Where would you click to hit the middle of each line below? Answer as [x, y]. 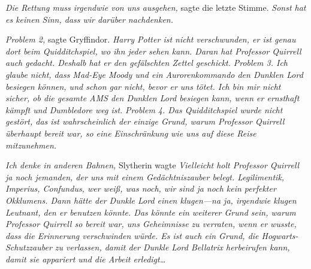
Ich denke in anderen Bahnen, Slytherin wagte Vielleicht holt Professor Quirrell [153, 165]
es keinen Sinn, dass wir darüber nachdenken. [89, 19]
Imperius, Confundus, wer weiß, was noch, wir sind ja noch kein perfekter [141, 188]
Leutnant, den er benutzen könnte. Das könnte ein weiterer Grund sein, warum [151, 212]
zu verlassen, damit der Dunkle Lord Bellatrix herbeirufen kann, [172, 247]
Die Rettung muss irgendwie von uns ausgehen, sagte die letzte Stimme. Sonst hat [156, 7]
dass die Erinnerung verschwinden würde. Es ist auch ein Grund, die [132, 235]
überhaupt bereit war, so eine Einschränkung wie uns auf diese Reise [131, 133]
